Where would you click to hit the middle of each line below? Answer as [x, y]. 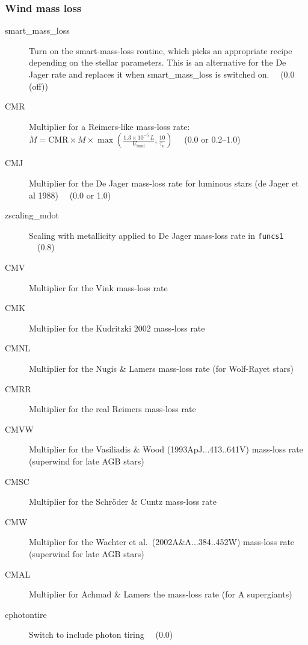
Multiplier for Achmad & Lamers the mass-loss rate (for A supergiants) [161, 594]
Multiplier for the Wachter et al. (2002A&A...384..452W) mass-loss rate [162, 542]
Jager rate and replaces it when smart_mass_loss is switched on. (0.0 [162, 74]
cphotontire [26, 614]
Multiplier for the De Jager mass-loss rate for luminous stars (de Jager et [164, 183]
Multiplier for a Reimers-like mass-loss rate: [109, 126]
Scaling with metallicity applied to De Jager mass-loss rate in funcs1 [156, 235]
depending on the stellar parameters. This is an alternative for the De [158, 62]
